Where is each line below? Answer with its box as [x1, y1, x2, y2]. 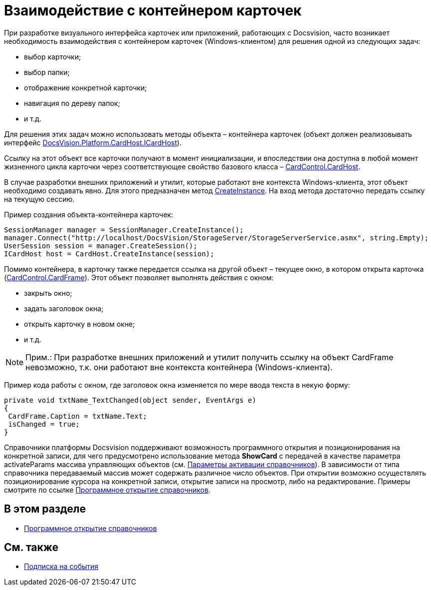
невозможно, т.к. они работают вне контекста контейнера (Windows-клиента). [25, 362, 333, 372]
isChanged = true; [8, 420, 80, 428]
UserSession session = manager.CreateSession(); [4, 241, 198, 250]
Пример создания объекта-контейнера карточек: [4, 210, 173, 219]
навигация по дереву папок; [24, 98, 120, 107]
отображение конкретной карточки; [24, 83, 147, 92]
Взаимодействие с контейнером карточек [4, 2, 302, 19]
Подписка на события [24, 562, 99, 571]
